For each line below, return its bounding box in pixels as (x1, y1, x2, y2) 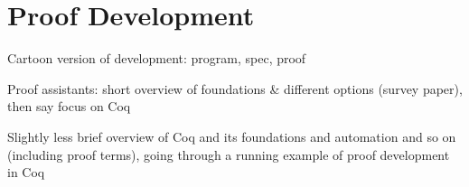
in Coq (7, 163, 45, 182)
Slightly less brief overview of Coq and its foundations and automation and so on (7, 126, 456, 145)
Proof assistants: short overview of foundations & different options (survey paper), (7, 79, 463, 98)
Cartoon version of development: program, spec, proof (7, 49, 306, 68)
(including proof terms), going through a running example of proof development (7, 145, 450, 164)
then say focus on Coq (7, 97, 131, 116)
